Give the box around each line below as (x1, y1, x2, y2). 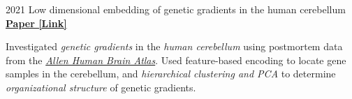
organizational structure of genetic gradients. (6, 79, 196, 94)
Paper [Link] (6, 15, 67, 30)
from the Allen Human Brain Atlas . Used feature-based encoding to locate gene (6, 52, 346, 67)
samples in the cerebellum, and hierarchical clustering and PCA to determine (6, 66, 336, 81)
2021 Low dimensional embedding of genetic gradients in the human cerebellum (6, 2, 346, 16)
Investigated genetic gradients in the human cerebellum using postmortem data (6, 39, 343, 54)
